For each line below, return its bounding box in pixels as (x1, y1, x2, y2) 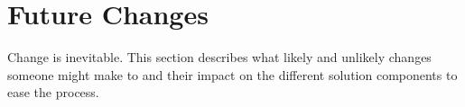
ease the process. (7, 83, 99, 102)
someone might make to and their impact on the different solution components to (7, 65, 458, 84)
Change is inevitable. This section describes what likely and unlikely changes (7, 48, 432, 67)
